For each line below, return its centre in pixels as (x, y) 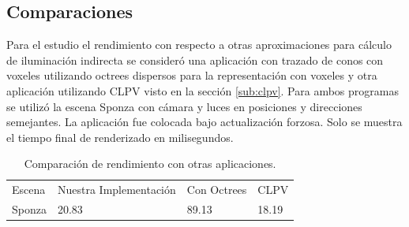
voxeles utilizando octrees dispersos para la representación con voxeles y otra (192, 75)
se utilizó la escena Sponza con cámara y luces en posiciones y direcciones (184, 106)
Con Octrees (217, 190)
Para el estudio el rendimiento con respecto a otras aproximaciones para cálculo (199, 45)
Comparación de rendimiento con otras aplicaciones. (150, 164)
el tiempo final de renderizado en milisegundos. (120, 137)
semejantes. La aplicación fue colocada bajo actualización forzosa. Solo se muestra (204, 122)
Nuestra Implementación (116, 190)
